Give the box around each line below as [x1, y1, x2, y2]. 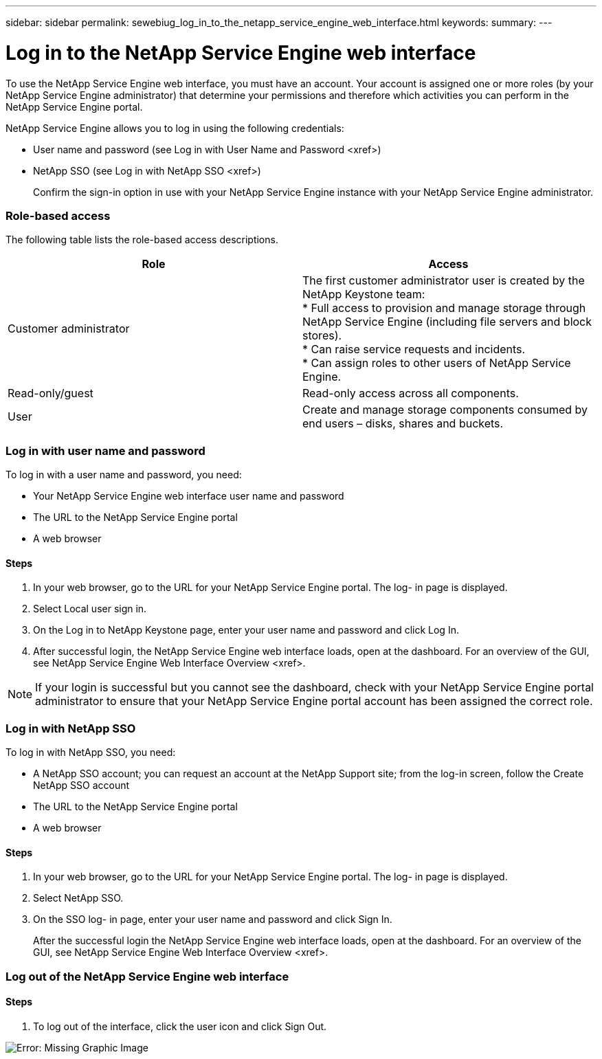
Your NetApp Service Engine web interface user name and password [33, 490, 344, 502]
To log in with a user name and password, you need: [5, 469, 242, 480]
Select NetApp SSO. [33, 892, 124, 904]
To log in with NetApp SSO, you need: [5, 746, 176, 758]
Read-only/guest [8, 386, 93, 401]
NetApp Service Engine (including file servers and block [302, 315, 592, 329]
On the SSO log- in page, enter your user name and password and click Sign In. [33, 913, 392, 926]
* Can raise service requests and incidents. [302, 342, 526, 357]
